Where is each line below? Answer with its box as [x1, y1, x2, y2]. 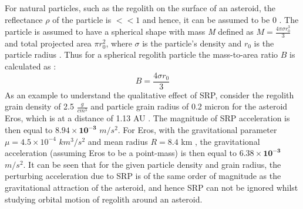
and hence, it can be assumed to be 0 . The [142, 13, 299, 25]
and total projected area [5, 37, 92, 49]
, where [106, 37, 132, 49]
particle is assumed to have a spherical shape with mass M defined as [5, 25, 254, 38]
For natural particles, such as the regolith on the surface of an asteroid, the [5, 2, 275, 14]
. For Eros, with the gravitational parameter [117, 124, 277, 136]
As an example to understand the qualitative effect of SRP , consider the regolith [5, 88, 294, 101]
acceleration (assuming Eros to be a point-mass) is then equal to [5, 147, 237, 159]
